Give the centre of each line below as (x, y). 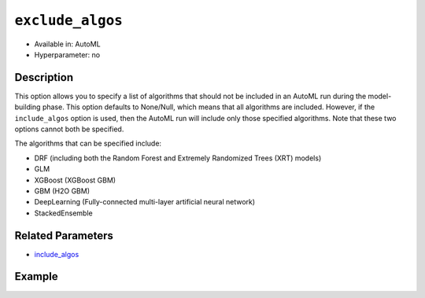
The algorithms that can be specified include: (88, 143)
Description (44, 77)
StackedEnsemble (64, 213)
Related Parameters (64, 235)
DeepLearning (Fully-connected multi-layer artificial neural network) (145, 202)
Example (36, 276)
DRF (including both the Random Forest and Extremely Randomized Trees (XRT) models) (178, 158)
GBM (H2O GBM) (62, 191)
